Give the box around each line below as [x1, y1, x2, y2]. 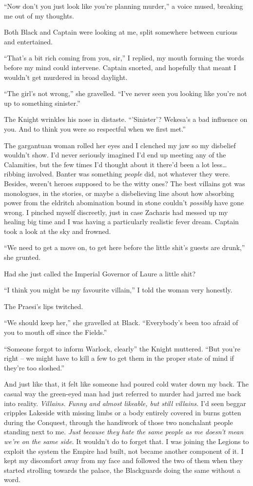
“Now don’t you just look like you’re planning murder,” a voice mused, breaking [4, 1, 243, 11]
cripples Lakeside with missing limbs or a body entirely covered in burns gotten [4, 408, 241, 418]
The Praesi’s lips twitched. [4, 301, 83, 311]
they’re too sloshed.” [4, 362, 64, 372]
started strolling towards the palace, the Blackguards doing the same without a [4, 465, 240, 475]
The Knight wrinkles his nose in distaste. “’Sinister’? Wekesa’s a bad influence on [4, 114, 248, 124]
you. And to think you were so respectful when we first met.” [4, 123, 186, 134]
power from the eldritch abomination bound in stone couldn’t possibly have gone [4, 197, 244, 208]
